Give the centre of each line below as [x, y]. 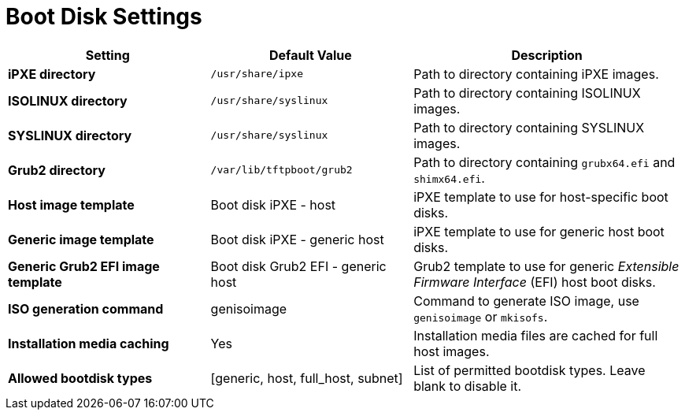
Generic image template [81, 239]
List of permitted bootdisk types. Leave [529, 370]
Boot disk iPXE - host [273, 204]
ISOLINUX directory [68, 100]
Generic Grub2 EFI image [84, 266]
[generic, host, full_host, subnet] [307, 378]
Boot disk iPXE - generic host [297, 239]
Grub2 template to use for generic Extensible [546, 266]
